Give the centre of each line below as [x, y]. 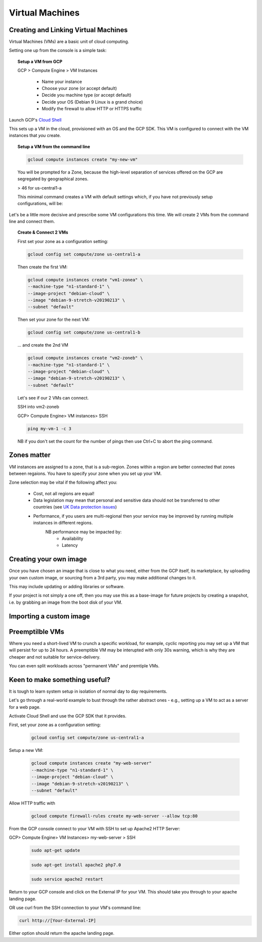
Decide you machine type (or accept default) [87, 95]
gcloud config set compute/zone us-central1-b [84, 332]
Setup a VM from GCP [40, 61]
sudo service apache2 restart [67, 879]
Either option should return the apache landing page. [62, 933]
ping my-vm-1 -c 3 [49, 428]
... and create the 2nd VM [43, 345]
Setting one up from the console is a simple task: [58, 51]
